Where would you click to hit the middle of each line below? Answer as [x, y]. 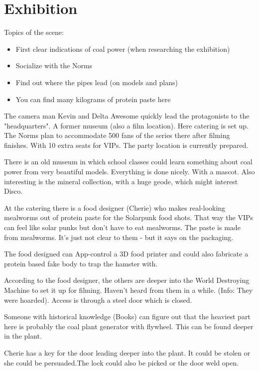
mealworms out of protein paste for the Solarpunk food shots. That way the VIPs [129, 217]
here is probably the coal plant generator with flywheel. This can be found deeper [129, 326]
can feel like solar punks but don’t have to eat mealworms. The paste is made [122, 227]
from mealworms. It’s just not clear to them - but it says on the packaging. [119, 237]
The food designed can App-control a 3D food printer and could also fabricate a [126, 254]
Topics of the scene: [34, 32]
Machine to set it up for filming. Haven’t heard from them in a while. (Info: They [129, 290]
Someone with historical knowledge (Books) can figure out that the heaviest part [127, 316]
